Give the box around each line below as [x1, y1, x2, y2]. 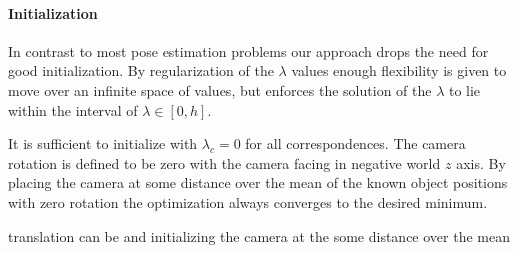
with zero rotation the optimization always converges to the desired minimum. [8, 191, 488, 212]
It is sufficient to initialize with [8, 133, 198, 154]
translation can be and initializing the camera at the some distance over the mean [8, 225, 510, 246]
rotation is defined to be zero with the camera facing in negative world [8, 152, 441, 173]
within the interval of [8, 99, 138, 120]
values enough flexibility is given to [291, 60, 507, 81]
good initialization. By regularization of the [8, 60, 274, 81]
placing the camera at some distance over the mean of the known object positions [8, 172, 508, 193]
